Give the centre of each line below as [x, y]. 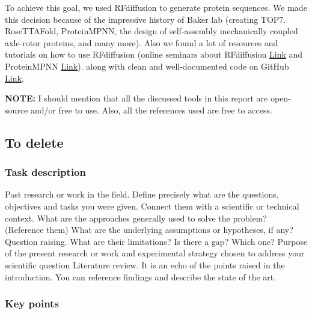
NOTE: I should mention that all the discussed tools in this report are [136, 98]
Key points [32, 303]
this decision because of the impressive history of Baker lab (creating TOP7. [145, 19]
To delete [34, 142]
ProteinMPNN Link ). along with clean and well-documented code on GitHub [147, 66]
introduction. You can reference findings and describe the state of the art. [141, 276]
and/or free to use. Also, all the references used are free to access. [151, 110]
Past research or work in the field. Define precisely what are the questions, [142, 194]
